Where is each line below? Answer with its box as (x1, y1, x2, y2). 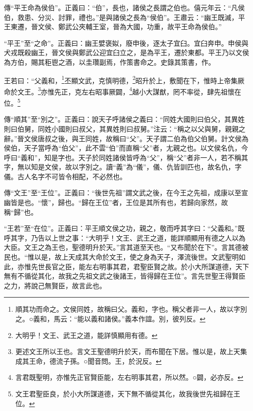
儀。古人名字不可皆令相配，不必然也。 (4, 171, 126, 181)
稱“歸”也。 (4, 206, 38, 217)
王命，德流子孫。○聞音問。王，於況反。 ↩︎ (29, 355, 162, 366)
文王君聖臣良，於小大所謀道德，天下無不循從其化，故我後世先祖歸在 (15, 388, 234, 398)
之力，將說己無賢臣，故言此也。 (4, 280, 106, 290)
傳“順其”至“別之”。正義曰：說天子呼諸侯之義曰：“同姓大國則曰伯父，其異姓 (4, 114, 245, 124)
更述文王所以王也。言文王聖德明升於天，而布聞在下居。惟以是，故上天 (15, 346, 240, 356)
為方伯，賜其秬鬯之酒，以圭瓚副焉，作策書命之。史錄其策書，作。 (4, 56, 215, 67)
